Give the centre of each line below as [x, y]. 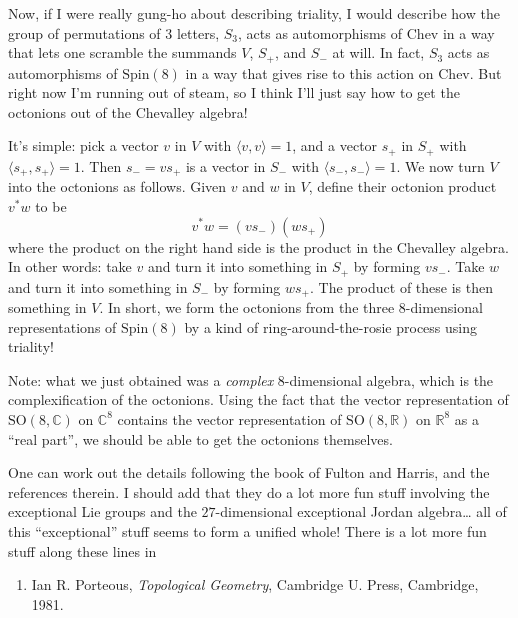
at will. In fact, [378, 52]
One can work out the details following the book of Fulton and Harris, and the [249, 472]
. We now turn [440, 165]
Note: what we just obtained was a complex [141, 379]
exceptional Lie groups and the [102, 511]
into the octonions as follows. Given [117, 186]
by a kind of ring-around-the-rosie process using [330, 326]
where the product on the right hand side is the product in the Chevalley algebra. [258, 246]
